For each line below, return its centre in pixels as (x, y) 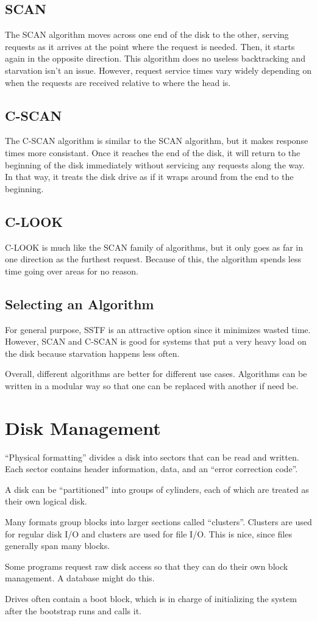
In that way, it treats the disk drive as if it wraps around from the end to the (149, 177)
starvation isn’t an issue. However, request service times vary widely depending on (158, 70)
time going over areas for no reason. (72, 271)
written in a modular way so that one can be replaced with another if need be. (152, 385)
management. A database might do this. (80, 578)
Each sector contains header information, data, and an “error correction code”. (151, 469)
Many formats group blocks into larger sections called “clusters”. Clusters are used (158, 522)
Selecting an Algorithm (80, 303)
